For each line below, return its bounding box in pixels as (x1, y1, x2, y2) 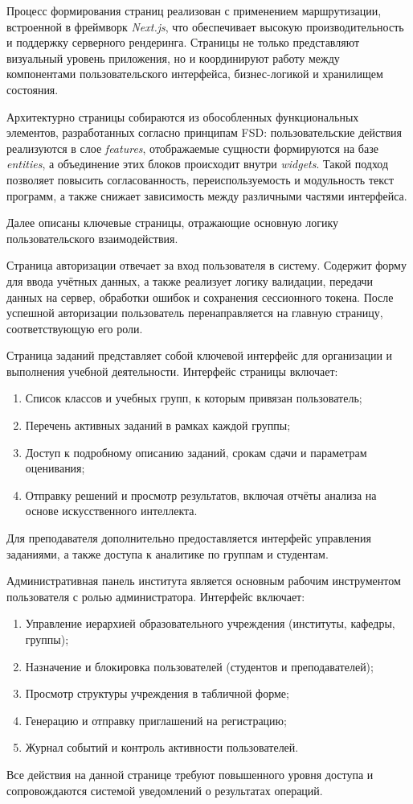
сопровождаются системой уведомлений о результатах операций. (6, 781, 323, 798)
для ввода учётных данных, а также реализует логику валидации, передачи (6, 272, 374, 289)
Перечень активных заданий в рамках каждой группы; (25, 417, 291, 434)
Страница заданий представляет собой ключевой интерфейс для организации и (6, 347, 393, 364)
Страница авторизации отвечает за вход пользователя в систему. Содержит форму (6, 257, 407, 274)
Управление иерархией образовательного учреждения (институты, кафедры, (25, 615, 395, 632)
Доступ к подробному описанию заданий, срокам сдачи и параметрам (25, 443, 367, 460)
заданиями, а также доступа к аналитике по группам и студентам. (6, 545, 329, 562)
